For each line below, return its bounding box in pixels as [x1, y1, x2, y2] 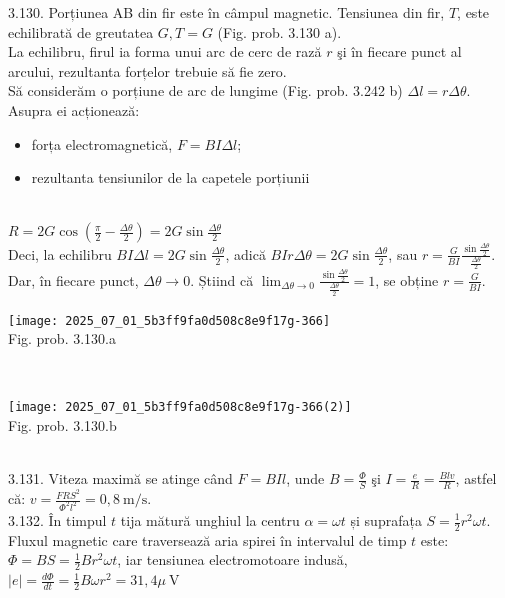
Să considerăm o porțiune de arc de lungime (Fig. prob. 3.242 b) [8, 80, 403, 101]
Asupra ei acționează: [8, 99, 140, 120]
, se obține [375, 269, 439, 290]
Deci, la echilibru [8, 243, 112, 264]
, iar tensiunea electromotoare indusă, [117, 549, 348, 570]
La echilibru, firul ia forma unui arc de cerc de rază [8, 41, 322, 62]
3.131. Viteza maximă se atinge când [8, 468, 233, 489]
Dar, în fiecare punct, [8, 269, 139, 290]
